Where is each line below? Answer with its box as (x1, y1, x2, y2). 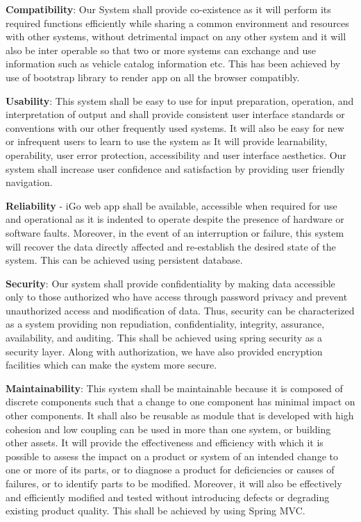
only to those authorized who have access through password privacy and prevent (6, 289, 348, 304)
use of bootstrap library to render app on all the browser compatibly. (6, 69, 300, 84)
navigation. (6, 175, 53, 190)
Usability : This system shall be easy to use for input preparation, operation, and (6, 93, 354, 108)
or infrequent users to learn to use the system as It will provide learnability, (6, 134, 328, 149)
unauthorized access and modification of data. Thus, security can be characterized (6, 303, 355, 317)
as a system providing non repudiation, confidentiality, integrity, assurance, (6, 317, 325, 331)
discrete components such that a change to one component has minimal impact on (6, 394, 355, 409)
